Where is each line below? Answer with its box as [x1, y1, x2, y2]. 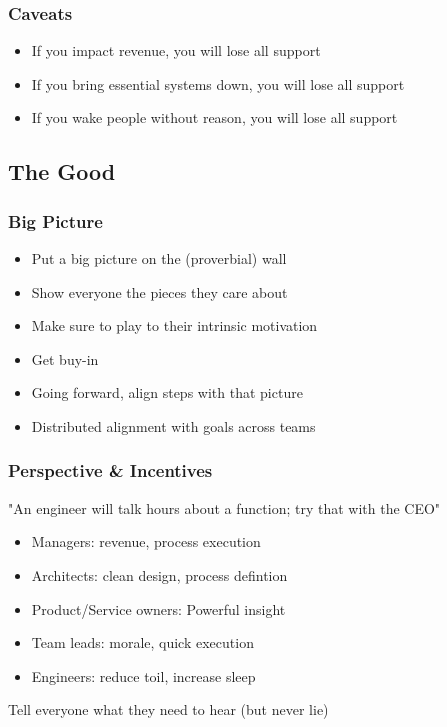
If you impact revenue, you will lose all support [31, 40, 321, 61]
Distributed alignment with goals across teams [31, 415, 316, 436]
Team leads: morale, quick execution [31, 632, 254, 653]
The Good [8, 156, 116, 187]
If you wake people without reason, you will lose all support [31, 107, 398, 128]
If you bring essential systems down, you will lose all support [31, 73, 405, 94]
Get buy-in [31, 348, 99, 369]
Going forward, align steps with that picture [31, 382, 303, 403]
